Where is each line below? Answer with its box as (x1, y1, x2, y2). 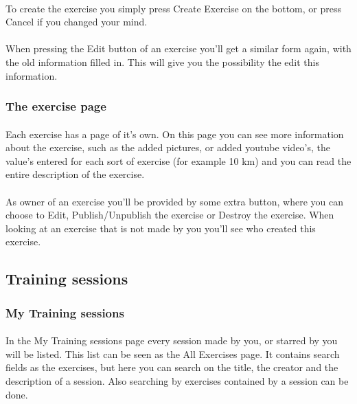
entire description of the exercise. (5, 167, 145, 181)
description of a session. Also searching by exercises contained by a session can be (5, 373, 349, 388)
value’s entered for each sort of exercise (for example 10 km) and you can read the (5, 153, 352, 168)
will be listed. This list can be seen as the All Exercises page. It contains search (5, 346, 340, 361)
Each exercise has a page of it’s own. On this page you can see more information (5, 126, 344, 141)
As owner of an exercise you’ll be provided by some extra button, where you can (5, 194, 343, 208)
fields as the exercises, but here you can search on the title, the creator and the (5, 360, 338, 374)
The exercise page (5, 98, 106, 115)
